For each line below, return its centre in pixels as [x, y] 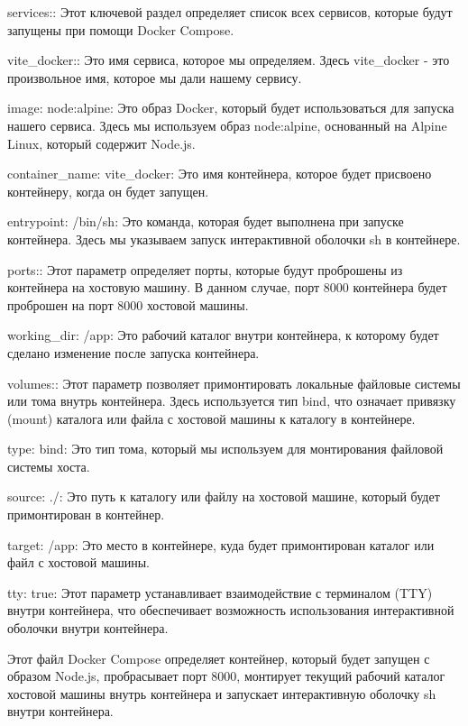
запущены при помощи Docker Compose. [121, 29]
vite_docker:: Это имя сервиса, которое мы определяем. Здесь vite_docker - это [229, 60]
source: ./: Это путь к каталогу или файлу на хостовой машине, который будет [224, 496]
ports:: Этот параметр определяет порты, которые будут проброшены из [205, 269]
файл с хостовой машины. [78, 562]
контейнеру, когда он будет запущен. [108, 191]
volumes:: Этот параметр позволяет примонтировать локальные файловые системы [234, 383]
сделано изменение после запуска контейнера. [133, 352]
